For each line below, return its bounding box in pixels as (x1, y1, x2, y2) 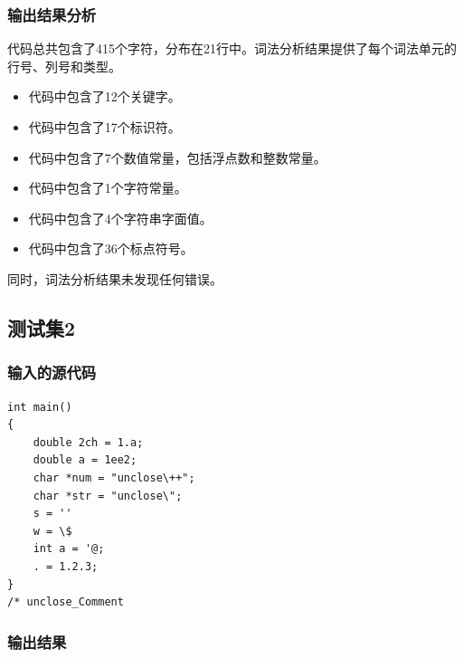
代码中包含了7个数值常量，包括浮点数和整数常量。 (28, 148, 326, 167)
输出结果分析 (7, 3, 97, 25)
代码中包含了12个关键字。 (28, 87, 181, 106)
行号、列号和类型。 (7, 56, 121, 75)
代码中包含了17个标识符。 (28, 118, 181, 136)
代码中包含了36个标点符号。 (28, 239, 194, 258)
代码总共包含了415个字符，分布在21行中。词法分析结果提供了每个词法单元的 (7, 39, 457, 58)
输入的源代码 (7, 361, 97, 384)
